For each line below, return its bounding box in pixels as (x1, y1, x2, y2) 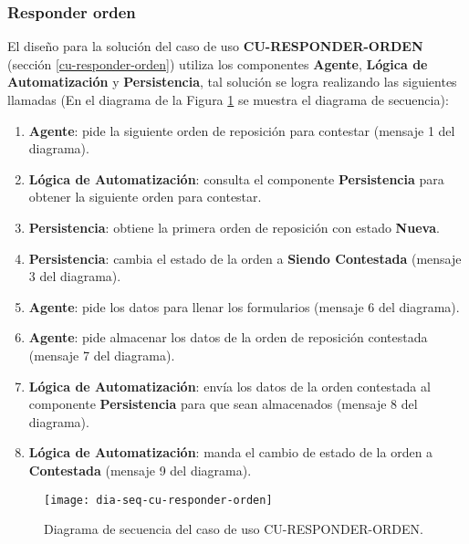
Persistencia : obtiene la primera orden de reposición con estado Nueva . (28, 217, 440, 236)
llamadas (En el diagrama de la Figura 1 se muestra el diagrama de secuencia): (7, 90, 449, 109)
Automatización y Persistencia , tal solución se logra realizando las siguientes (7, 72, 457, 91)
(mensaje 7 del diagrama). (28, 345, 175, 364)
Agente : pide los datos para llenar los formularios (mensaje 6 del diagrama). (28, 297, 460, 316)
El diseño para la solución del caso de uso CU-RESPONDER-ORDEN (7, 37, 423, 56)
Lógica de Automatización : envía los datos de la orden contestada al (28, 376, 431, 395)
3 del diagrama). (28, 267, 121, 286)
